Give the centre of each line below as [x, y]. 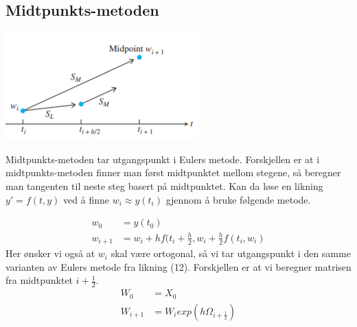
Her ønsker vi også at [50, 253]
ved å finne [86, 199]
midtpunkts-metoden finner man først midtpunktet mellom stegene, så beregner [173, 172]
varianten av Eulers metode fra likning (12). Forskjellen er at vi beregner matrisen [178, 266]
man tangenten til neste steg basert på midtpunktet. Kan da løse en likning [164, 185]
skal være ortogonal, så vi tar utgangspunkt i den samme [231, 253]
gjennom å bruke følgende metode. [238, 199]
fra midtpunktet [39, 280]
